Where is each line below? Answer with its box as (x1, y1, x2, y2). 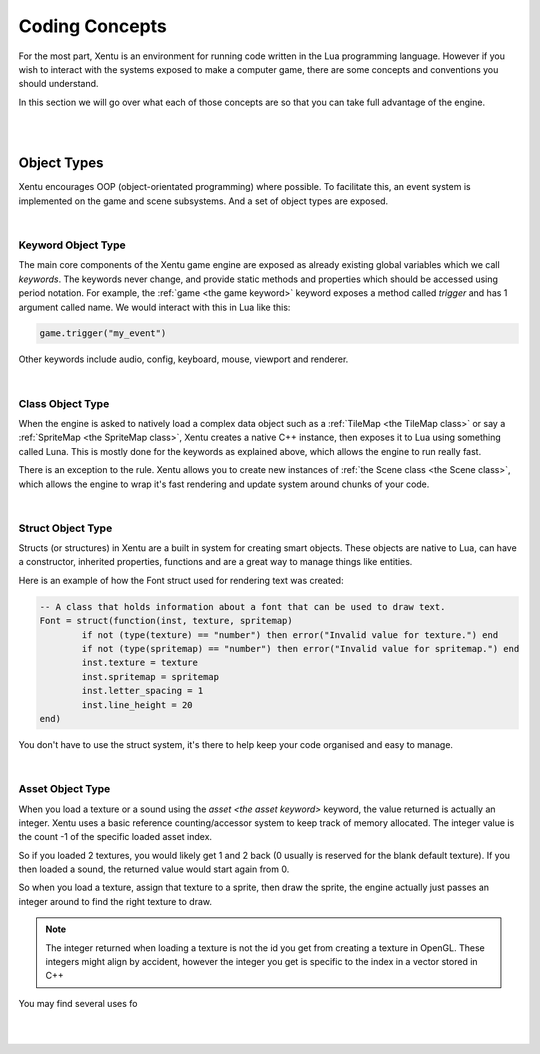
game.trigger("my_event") (39, 328, 167, 339)
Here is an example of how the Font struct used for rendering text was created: (18, 574, 344, 586)
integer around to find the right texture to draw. (18, 895, 212, 907)
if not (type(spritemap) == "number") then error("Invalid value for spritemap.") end (81, 643, 520, 655)
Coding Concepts (18, 15, 167, 37)
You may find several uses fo (18, 997, 138, 1009)
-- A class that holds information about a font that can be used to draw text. (39, 601, 446, 612)
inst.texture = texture (81, 657, 199, 669)
